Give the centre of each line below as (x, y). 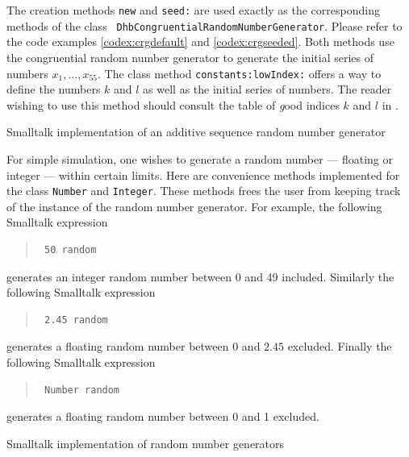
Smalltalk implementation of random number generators (146, 443)
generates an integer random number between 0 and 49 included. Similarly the (200, 276)
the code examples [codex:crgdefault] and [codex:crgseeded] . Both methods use (200, 42)
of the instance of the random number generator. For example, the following (194, 206)
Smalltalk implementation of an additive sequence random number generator (196, 132)
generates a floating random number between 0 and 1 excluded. (163, 416)
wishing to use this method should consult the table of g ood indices (173, 104)
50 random (70, 249)
